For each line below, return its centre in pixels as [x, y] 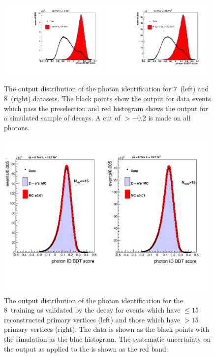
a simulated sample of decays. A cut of [62, 118]
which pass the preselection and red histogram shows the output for [106, 108]
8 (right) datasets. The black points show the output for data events [107, 99]
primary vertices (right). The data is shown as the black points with [107, 329]
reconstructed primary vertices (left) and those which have [92, 319]
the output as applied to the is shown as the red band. [86, 348]
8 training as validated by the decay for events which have [92, 310]
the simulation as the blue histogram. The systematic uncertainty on [107, 338]
